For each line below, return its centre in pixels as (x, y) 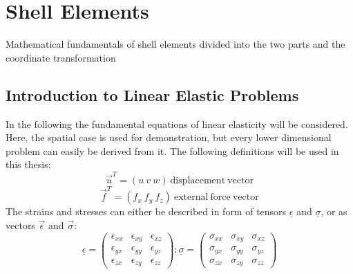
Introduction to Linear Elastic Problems (152, 94)
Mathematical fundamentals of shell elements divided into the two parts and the (175, 44)
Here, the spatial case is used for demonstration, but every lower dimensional (169, 137)
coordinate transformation (61, 57)
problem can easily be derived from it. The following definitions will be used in (172, 150)
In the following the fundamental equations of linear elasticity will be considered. (177, 124)
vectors (20, 225)
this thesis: (28, 164)
